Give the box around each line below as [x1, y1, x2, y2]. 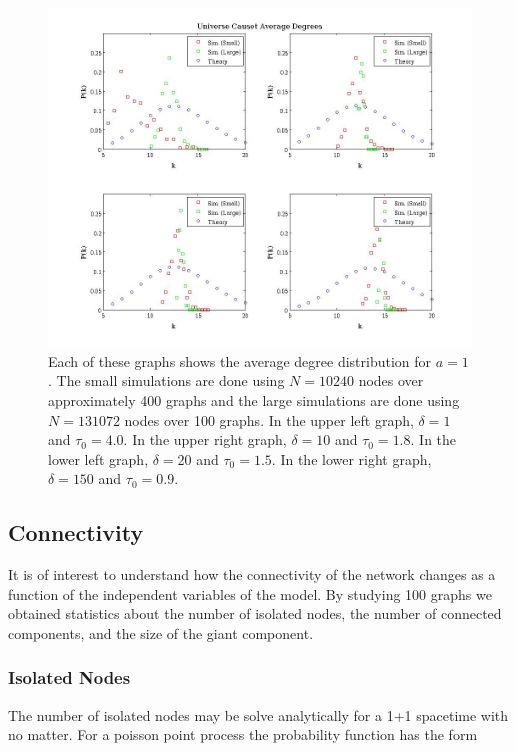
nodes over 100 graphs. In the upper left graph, [124, 409, 414, 430]
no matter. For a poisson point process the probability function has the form [8, 724, 478, 745]
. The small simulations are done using [48, 370, 285, 391]
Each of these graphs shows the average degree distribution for [48, 350, 432, 371]
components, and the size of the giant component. [8, 622, 314, 643]
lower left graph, [48, 448, 149, 469]
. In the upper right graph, [123, 429, 287, 450]
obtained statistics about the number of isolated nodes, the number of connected [8, 603, 502, 624]
